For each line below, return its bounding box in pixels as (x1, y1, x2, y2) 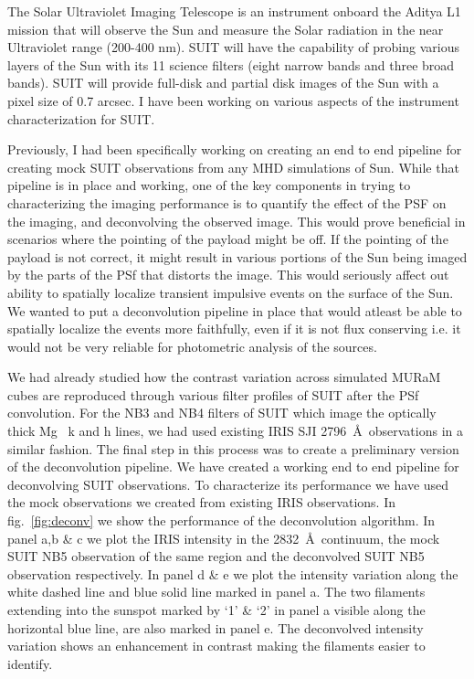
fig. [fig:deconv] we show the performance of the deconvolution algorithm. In (7, 511, 436, 530)
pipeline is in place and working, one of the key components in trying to (7, 175, 411, 195)
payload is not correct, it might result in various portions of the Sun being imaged (7, 247, 468, 266)
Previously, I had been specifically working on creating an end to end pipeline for (7, 140, 462, 159)
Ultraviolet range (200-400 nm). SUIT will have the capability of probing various (7, 37, 459, 57)
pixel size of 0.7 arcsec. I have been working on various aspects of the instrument (7, 90, 459, 110)
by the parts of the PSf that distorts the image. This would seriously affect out (7, 265, 449, 284)
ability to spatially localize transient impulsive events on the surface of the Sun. (7, 282, 454, 302)
